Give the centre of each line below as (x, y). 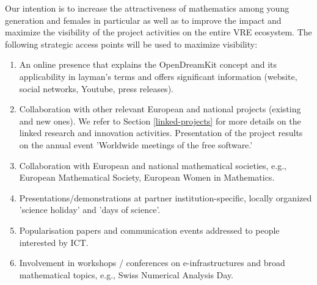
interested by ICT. (54, 242)
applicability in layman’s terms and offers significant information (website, (158, 76)
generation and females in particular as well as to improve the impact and (143, 20)
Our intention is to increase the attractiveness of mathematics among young (147, 8)
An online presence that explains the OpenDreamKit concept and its (148, 64)
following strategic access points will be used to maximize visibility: (131, 44)
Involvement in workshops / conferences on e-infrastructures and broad (152, 263)
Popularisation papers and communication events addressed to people (149, 230)
